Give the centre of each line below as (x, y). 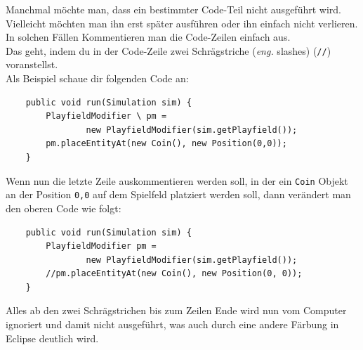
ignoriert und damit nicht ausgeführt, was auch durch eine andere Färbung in (172, 324)
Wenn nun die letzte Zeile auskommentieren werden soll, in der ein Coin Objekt (177, 180)
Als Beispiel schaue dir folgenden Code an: (97, 78)
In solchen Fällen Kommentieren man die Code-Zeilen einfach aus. (148, 37)
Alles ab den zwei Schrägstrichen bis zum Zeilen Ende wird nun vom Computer (176, 310)
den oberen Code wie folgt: (64, 208)
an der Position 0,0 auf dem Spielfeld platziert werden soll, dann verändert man (178, 194)
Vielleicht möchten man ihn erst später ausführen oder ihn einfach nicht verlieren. (182, 23)
